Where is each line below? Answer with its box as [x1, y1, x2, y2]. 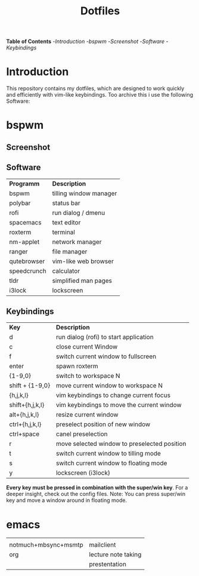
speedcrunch [9, 267, 46, 275]
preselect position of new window [55, 420, 151, 429]
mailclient [89, 541, 116, 549]
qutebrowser [9, 257, 45, 265]
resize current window [55, 411, 119, 419]
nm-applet [9, 238, 40, 246]
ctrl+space [9, 430, 40, 438]
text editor [52, 218, 81, 226]
